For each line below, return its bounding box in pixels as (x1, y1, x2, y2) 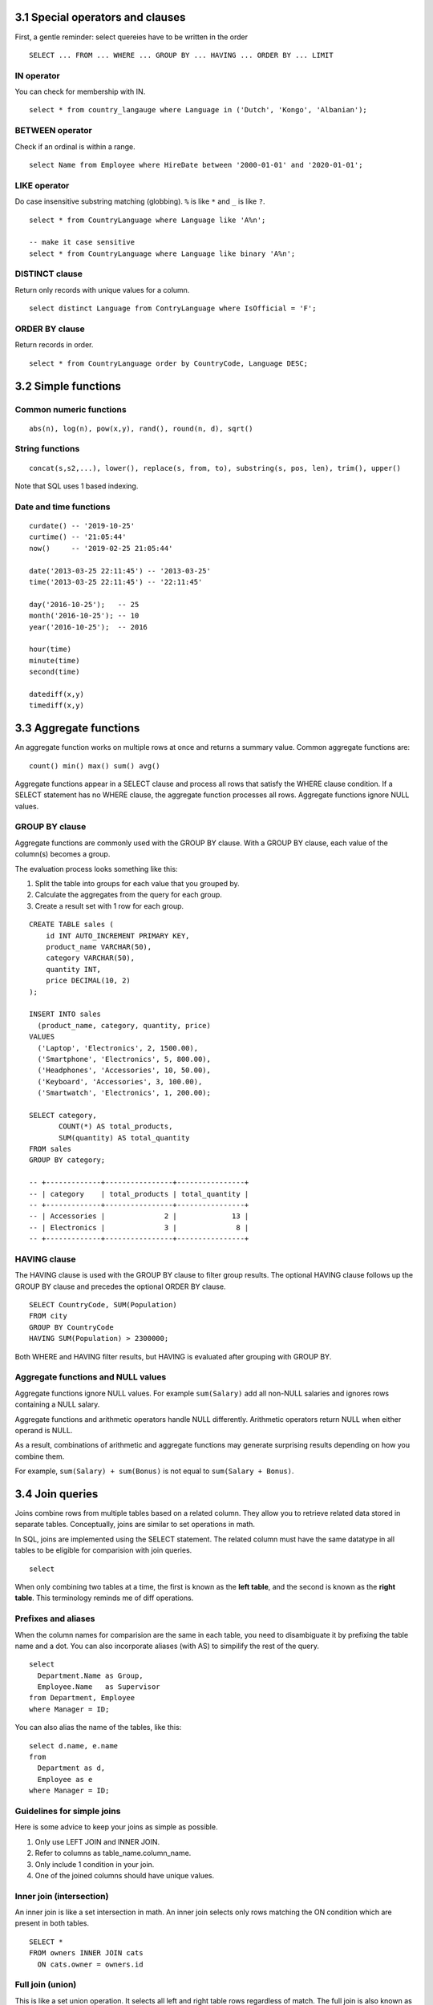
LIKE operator (14, 180, 70, 191)
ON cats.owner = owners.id (37, 1959, 144, 1969)
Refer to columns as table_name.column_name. (34, 1849, 192, 1858)
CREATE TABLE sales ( (29, 920, 114, 930)
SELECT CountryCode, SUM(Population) (29, 1300, 178, 1310)
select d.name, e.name (29, 1741, 119, 1750)
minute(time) (29, 656, 80, 665)
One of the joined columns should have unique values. (34, 1870, 215, 1880)
